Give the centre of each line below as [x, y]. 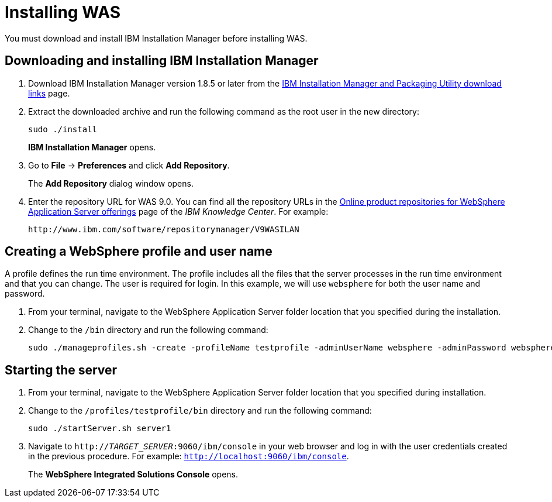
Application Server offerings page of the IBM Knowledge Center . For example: [178, 211]
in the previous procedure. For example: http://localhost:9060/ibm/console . [189, 456]
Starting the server [61, 370]
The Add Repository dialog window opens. [111, 183]
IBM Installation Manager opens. [92, 147]
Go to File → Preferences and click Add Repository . [129, 165]
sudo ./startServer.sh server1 [100, 429]
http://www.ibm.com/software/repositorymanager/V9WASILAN [164, 229]
